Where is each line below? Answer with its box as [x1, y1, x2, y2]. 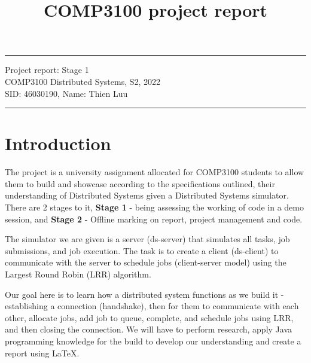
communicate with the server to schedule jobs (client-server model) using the [5, 256, 286, 269]
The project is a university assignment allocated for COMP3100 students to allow [5, 166, 304, 178]
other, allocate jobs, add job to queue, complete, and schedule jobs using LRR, [5, 311, 294, 324]
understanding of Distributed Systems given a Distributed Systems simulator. [5, 189, 289, 202]
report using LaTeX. [5, 346, 80, 359]
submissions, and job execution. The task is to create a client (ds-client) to [5, 244, 279, 257]
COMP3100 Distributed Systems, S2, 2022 [5, 75, 161, 87]
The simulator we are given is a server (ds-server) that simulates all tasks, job [5, 233, 290, 245]
